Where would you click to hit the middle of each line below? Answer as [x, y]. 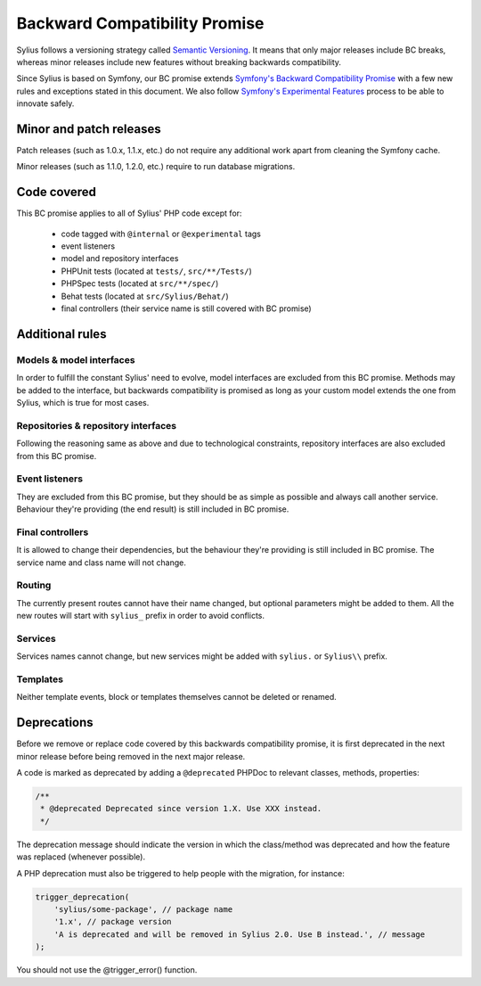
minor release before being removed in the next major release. [131, 756]
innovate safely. [45, 103]
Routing [34, 586]
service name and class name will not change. [101, 563]
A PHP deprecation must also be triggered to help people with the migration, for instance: [180, 873]
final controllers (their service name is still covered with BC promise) [186, 308]
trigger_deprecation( [82, 897]
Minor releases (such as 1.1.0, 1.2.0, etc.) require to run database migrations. [156, 167]
